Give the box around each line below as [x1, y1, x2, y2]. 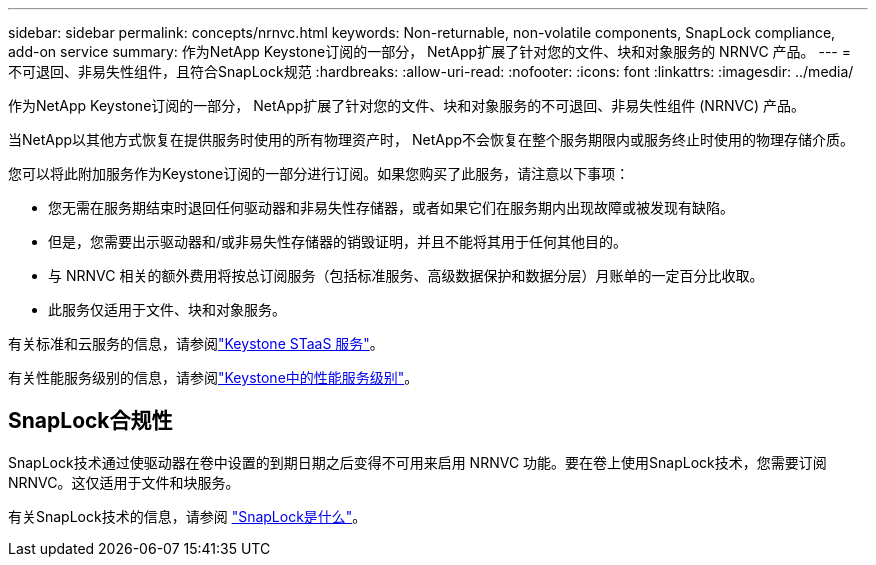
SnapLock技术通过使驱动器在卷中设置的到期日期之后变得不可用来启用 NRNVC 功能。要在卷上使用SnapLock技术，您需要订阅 [8, 453, 827, 471]
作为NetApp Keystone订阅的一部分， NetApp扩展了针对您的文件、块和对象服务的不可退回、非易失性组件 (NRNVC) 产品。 [8, 97, 805, 114]
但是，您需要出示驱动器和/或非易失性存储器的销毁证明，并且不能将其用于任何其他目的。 [48, 233, 628, 250]
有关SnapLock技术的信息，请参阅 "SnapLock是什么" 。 [8, 507, 367, 525]
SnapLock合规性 [8, 408, 173, 434]
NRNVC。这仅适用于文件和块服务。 [8, 473, 240, 491]
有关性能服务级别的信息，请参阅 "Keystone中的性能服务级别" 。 [8, 369, 419, 386]
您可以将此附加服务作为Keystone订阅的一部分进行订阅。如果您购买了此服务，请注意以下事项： [8, 165, 630, 182]
